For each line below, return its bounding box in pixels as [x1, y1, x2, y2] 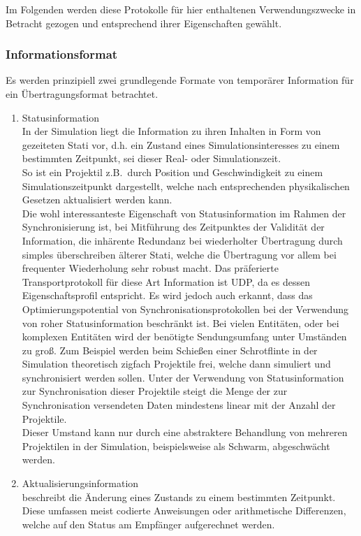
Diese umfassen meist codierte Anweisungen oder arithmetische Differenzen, [22, 503, 346, 518]
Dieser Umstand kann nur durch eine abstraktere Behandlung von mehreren [22, 425, 348, 440]
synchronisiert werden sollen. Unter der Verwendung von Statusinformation [22, 370, 344, 384]
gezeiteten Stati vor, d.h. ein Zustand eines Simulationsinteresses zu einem [22, 137, 340, 152]
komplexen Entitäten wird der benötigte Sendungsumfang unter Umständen [22, 329, 347, 344]
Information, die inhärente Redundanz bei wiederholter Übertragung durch [22, 233, 343, 247]
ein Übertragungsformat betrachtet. [6, 87, 159, 101]
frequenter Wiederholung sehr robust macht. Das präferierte [22, 261, 279, 275]
